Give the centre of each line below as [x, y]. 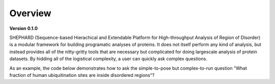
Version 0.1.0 [24, 28]
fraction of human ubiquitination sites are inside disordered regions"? [82, 75]
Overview [30, 13]
